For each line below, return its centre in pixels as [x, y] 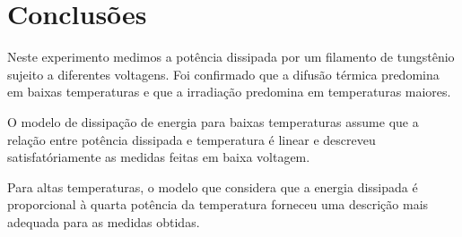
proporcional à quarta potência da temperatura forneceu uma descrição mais [218, 204]
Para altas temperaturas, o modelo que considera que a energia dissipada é [213, 186]
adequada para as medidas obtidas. [104, 221]
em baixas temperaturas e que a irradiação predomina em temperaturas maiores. [229, 92]
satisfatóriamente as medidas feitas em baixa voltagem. [159, 157]
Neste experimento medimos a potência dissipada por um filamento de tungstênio [231, 57]
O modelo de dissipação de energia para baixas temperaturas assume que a [213, 121]
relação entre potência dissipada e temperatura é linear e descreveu [192, 139]
